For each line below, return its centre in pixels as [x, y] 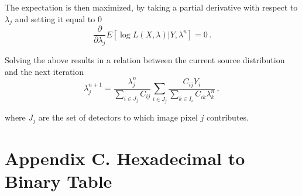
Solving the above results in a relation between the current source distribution [145, 60]
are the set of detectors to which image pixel [118, 117]
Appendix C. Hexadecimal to [125, 158]
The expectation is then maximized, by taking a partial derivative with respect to [151, 7]
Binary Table [59, 180]
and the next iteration [44, 71]
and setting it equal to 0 [58, 18]
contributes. [227, 117]
